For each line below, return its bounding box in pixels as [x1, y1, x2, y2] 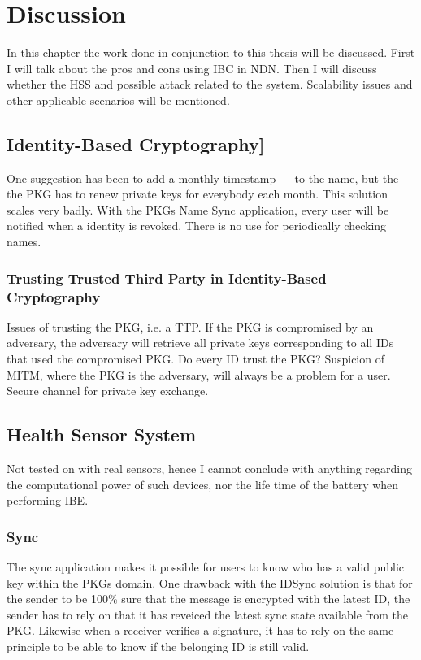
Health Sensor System [7, 422, 197, 447]
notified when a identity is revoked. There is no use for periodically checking [7, 217, 387, 234]
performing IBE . [7, 492, 89, 509]
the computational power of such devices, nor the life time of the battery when [7, 475, 399, 493]
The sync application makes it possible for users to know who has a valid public [7, 558, 405, 575]
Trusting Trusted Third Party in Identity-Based [7, 267, 327, 288]
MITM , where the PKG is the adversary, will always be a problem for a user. [7, 366, 391, 383]
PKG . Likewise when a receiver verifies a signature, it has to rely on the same [7, 622, 394, 639]
